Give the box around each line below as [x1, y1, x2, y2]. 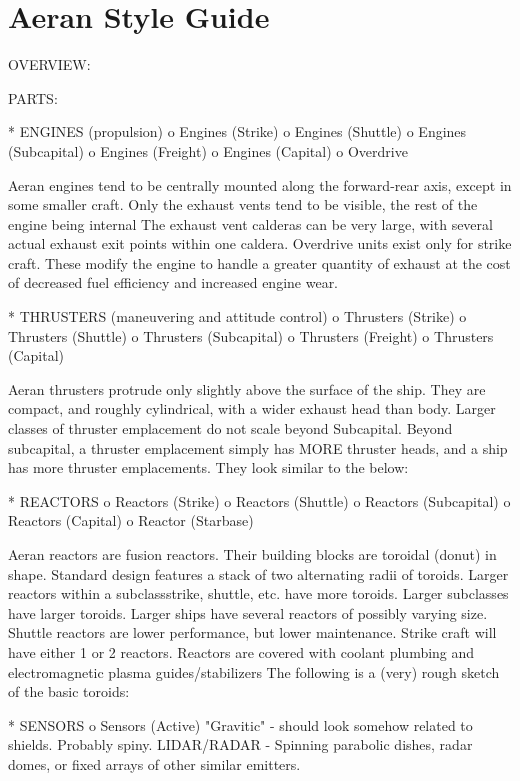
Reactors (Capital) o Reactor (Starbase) [8, 510, 254, 531]
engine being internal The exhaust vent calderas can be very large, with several [8, 213, 493, 234]
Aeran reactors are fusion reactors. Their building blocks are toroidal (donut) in [8, 544, 497, 564]
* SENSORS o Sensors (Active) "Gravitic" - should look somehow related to [8, 714, 473, 735]
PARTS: [8, 87, 58, 108]
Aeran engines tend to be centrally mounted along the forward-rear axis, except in [8, 174, 512, 195]
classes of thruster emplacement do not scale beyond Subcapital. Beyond [8, 418, 453, 439]
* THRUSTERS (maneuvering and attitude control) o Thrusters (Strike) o [8, 306, 467, 327]
